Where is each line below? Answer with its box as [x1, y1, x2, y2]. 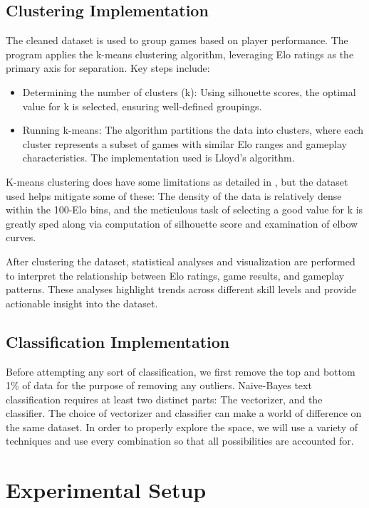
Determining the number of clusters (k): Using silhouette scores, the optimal [22, 84, 356, 99]
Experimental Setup [6, 475, 207, 504]
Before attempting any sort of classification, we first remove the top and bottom [6, 364, 355, 379]
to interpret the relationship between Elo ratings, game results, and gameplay [6, 268, 345, 282]
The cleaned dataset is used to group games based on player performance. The [6, 33, 348, 48]
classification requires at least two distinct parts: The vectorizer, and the [6, 391, 323, 406]
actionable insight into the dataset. [6, 295, 158, 310]
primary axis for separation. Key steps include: [6, 60, 210, 75]
